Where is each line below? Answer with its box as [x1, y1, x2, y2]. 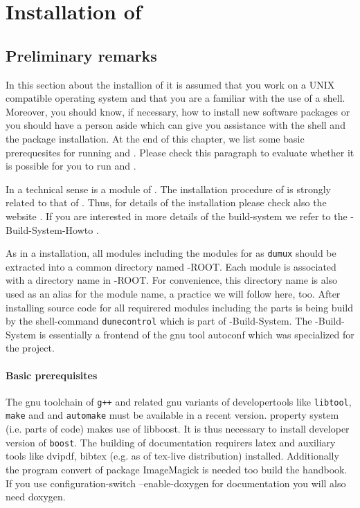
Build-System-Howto [6, 222, 93, 237]
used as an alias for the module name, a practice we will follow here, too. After [6, 286, 341, 300]
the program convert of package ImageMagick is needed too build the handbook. [6, 462, 348, 476]
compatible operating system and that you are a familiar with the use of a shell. [6, 91, 345, 105]
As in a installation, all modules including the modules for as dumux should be [6, 246, 336, 260]
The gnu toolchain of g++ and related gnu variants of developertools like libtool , [6, 394, 352, 408]
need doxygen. [6, 489, 66, 504]
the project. [6, 341, 55, 355]
